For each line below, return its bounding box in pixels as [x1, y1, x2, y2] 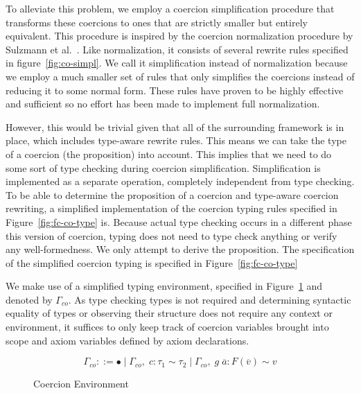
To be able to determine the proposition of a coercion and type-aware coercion [6, 187, 339, 202]
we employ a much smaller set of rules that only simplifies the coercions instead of [6, 69, 355, 83]
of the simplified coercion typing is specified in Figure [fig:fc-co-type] [6, 255, 298, 270]
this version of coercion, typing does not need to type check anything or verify [6, 228, 337, 243]
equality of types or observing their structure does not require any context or [6, 306, 333, 320]
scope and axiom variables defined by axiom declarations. [6, 333, 249, 347]
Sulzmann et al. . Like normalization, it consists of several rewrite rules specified [6, 42, 349, 56]
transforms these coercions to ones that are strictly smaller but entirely [6, 15, 308, 29]
